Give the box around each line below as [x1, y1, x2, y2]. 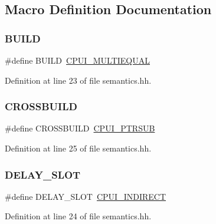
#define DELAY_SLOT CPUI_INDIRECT [5, 190, 166, 202]
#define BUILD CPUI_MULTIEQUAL [5, 54, 150, 66]
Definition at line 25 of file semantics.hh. [5, 142, 152, 154]
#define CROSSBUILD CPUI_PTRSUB [5, 122, 155, 134]
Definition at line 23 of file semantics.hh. [5, 74, 152, 86]
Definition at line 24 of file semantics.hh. [5, 210, 152, 222]
